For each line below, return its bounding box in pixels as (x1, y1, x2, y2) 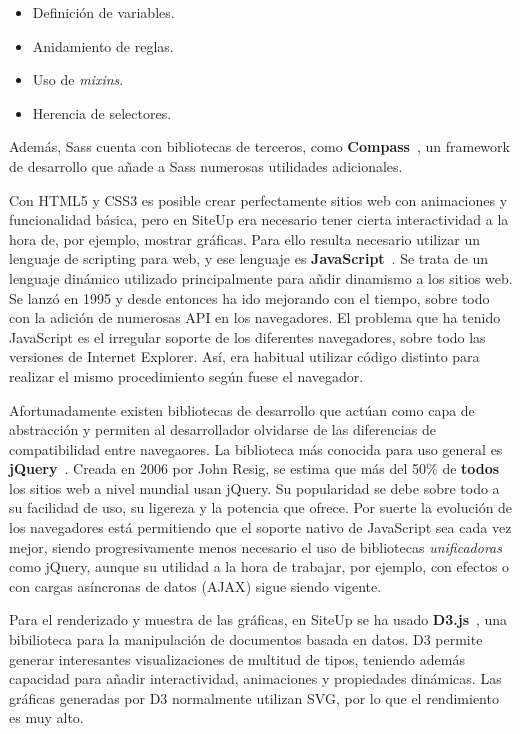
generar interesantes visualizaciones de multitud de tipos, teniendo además (9, 648, 465, 669)
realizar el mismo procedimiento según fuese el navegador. (9, 365, 364, 386)
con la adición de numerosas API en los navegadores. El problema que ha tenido (9, 307, 501, 328)
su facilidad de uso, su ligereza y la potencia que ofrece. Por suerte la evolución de (9, 497, 513, 518)
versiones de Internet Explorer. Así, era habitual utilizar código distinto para (9, 346, 480, 367)
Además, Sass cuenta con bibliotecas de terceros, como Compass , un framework (9, 136, 510, 157)
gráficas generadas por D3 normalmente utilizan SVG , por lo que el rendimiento (9, 687, 499, 708)
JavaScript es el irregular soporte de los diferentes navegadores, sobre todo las (9, 326, 486, 347)
